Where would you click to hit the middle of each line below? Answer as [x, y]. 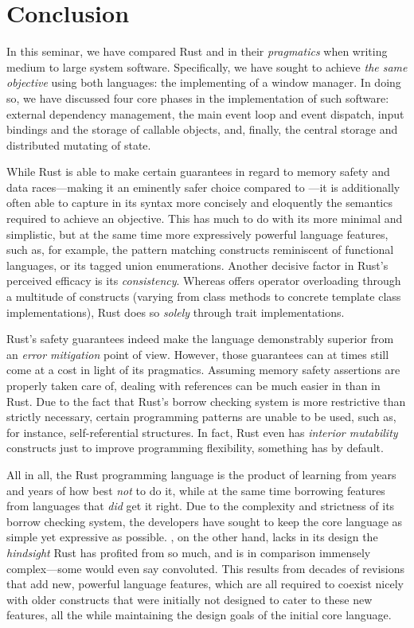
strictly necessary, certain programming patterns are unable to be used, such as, [201, 417]
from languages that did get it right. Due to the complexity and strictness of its [201, 506]
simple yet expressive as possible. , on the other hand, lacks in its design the [192, 537]
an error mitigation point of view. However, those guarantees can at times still [198, 354]
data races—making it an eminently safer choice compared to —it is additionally [203, 187]
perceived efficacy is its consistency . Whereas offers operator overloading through [204, 281]
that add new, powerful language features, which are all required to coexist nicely [205, 584]
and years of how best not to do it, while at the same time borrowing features [196, 490]
